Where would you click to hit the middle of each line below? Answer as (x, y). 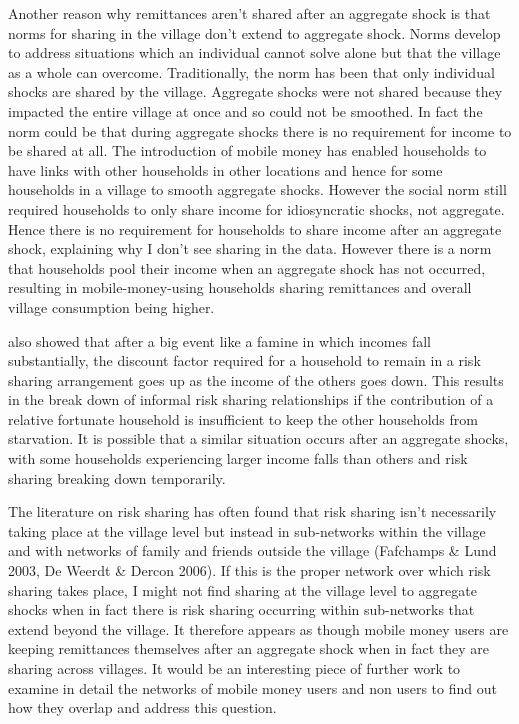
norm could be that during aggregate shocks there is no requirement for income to (260, 130)
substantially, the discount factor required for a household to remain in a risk (244, 360)
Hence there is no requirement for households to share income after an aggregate (255, 228)
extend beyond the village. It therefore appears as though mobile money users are (258, 628)
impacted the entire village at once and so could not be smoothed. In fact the (245, 110)
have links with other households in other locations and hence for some (225, 169)
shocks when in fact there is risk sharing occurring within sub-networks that (241, 609)
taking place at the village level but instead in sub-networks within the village (247, 530)
